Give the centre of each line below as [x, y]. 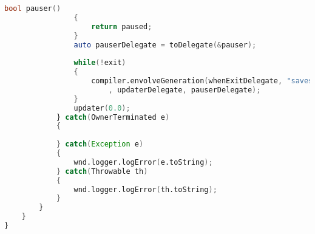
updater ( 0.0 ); [102, 108]
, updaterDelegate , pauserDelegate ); [185, 90]
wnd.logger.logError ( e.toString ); [143, 162]
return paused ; [122, 26]
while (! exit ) [100, 63]
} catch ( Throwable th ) [102, 171]
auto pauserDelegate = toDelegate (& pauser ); [165, 45]
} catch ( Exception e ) [100, 144]
